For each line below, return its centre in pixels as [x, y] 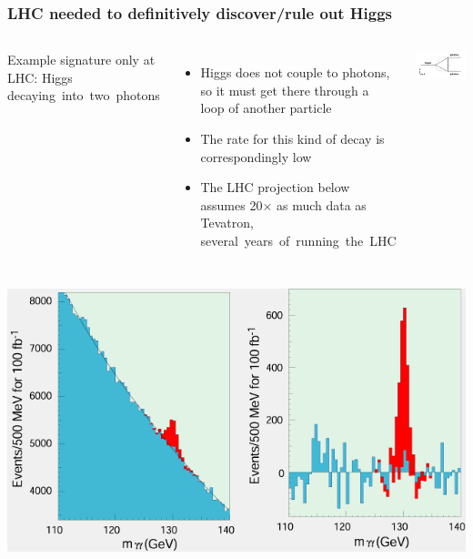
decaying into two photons [84, 95]
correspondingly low [256, 156]
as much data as [321, 204]
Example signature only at [81, 60]
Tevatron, [227, 223]
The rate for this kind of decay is [292, 138]
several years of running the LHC [298, 240]
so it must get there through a [285, 90]
